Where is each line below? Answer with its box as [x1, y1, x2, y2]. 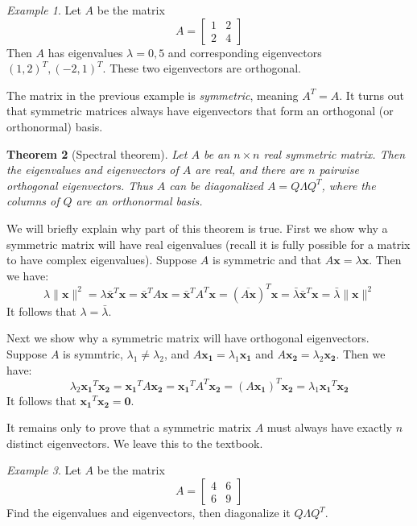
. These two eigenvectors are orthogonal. [102, 60, 301, 77]
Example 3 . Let [6, 462, 81, 478]
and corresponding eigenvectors [167, 43, 322, 60]
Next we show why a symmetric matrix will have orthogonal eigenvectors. [6, 329, 370, 346]
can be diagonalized [169, 176, 263, 193]
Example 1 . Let [6, 2, 81, 18]
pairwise [319, 161, 359, 178]
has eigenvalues [47, 43, 123, 60]
